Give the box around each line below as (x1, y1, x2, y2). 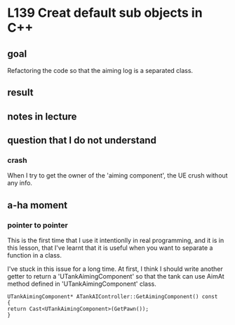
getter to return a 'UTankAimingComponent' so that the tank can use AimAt (7, 272, 224, 281)
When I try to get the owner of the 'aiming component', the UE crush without (7, 171, 228, 180)
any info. (7, 179, 33, 187)
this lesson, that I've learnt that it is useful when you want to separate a (7, 244, 213, 252)
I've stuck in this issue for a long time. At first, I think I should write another (7, 265, 223, 273)
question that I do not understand (7, 135, 156, 147)
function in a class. (7, 251, 62, 260)
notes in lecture (7, 110, 77, 122)
